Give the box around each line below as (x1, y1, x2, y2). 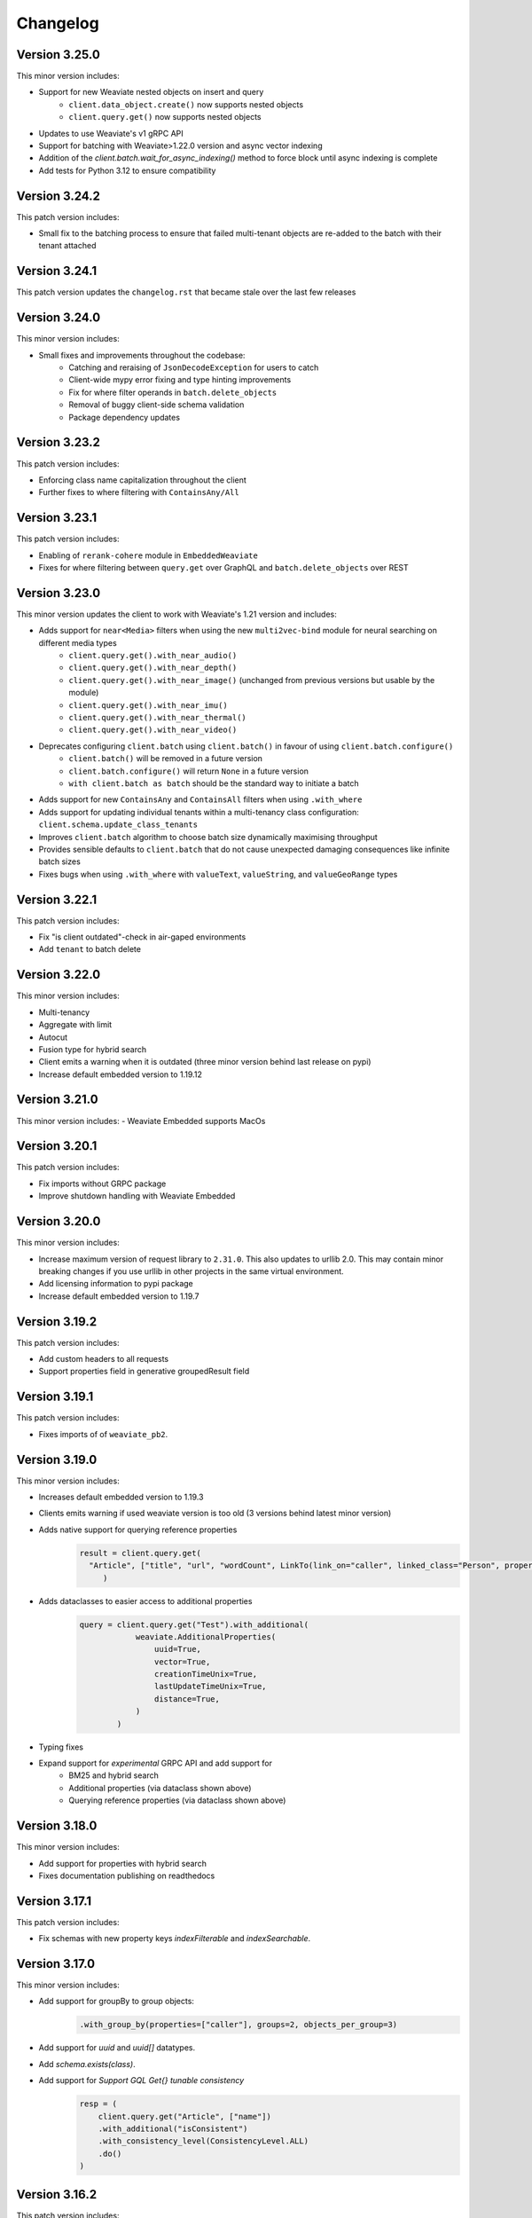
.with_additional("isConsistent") (98, 2124, 248, 2134)
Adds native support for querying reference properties (38, 1524, 238, 1535)
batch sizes (38, 856, 82, 867)
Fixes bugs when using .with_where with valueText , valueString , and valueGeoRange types (38, 869, 398, 879)
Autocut (38, 1032, 68, 1042)
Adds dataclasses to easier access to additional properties (38, 1595, 253, 1606)
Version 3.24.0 (16, 311, 101, 326)
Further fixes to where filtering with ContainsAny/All (38, 487, 239, 498)
